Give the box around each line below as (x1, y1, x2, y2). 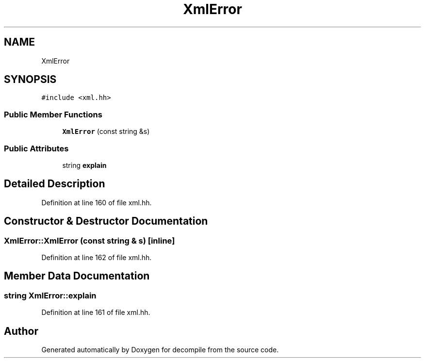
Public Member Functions (4, 109, 102, 119)
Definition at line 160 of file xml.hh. (41, 198, 152, 207)
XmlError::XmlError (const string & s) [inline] (4, 235, 175, 246)
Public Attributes (4, 143, 69, 153)
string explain (62, 161, 107, 169)
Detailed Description (4, 178, 105, 190)
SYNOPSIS (4, 73, 57, 86)
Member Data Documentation (4, 270, 150, 282)
